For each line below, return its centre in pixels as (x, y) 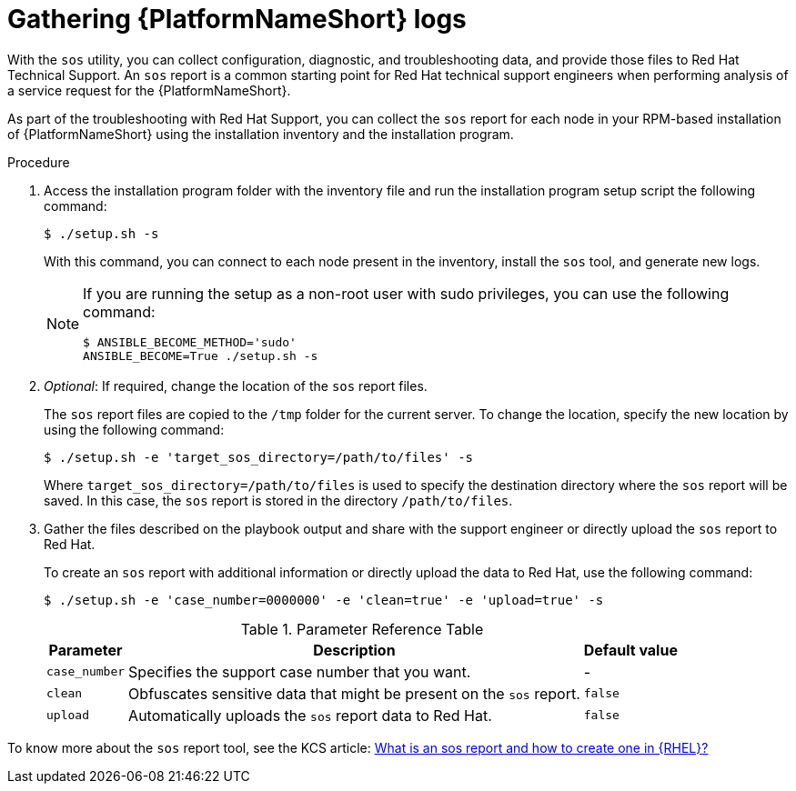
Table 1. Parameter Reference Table (362, 629)
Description (354, 650)
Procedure (39, 162)
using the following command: (134, 429)
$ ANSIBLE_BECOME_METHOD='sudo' (190, 342)
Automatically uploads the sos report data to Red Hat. (310, 715)
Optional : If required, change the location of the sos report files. (236, 385)
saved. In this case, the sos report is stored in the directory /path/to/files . (278, 500)
